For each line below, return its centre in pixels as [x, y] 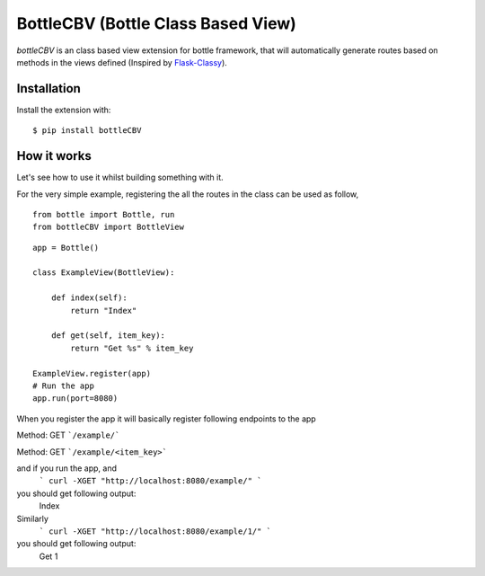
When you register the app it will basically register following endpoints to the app [166, 419]
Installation [48, 89]
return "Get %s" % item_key [132, 348]
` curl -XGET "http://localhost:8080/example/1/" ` [155, 531]
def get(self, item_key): [108, 336]
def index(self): [89, 298]
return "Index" [104, 310]
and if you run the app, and [66, 468]
